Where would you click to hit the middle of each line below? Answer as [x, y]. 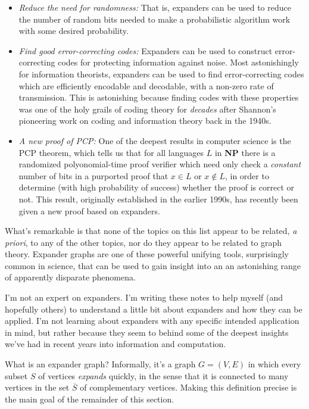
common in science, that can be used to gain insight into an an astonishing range [153, 265]
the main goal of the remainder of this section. [90, 399]
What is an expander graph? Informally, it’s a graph [100, 364]
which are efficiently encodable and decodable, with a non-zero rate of [146, 85]
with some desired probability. [74, 31]
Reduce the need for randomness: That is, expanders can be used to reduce [155, 7]
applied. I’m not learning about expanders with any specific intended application [152, 321]
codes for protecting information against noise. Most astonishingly [178, 62]
